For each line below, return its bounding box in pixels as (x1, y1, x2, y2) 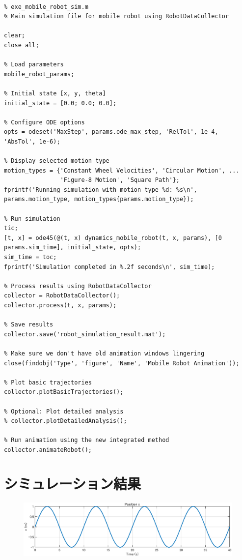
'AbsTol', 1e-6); (4, 138, 60, 145)
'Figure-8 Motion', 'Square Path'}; (60, 177, 180, 184)
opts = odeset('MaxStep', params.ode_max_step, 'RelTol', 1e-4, (4, 128, 218, 136)
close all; (4, 41, 39, 49)
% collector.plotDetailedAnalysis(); (4, 417, 127, 425)
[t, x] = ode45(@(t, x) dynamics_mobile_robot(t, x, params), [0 (4, 234, 222, 241)
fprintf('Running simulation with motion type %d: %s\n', (4, 186, 197, 193)
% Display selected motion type (4, 157, 109, 165)
